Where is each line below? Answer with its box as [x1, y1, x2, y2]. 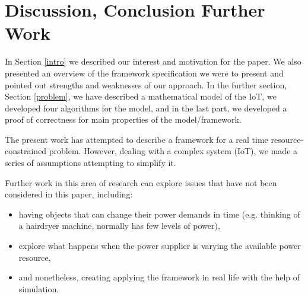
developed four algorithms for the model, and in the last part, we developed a [5, 101, 287, 114]
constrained [5, 145, 47, 157]
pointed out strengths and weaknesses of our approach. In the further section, [5, 78, 287, 91]
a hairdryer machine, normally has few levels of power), [18, 219, 220, 232]
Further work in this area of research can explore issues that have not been [5, 176, 277, 189]
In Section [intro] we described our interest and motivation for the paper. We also [5, 55, 301, 68]
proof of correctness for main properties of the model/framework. [5, 113, 242, 126]
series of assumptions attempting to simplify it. [5, 157, 176, 169]
